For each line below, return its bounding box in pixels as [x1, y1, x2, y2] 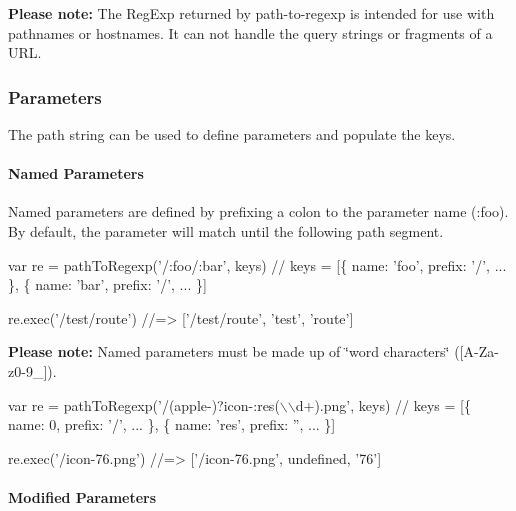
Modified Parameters [8, 486, 157, 507]
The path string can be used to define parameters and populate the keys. [8, 124, 456, 144]
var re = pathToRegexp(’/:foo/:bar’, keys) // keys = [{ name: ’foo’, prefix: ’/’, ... [8, 254, 507, 275]
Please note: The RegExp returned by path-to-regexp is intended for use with [8, 3, 495, 23]
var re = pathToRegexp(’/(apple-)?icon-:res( [8, 394, 280, 415]
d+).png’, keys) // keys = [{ [295, 394, 471, 415]
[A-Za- [459, 341, 499, 362]
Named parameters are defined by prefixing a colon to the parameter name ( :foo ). [8, 201, 509, 222]
